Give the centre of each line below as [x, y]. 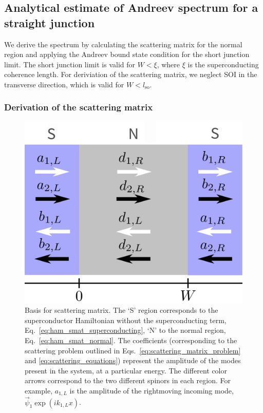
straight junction [50, 22]
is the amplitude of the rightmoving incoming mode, [152, 390]
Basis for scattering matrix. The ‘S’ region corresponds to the [121, 310]
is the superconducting [223, 64]
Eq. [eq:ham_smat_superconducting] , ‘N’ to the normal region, [125, 330]
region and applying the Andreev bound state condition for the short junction [127, 54]
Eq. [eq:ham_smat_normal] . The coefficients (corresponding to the [131, 340]
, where [168, 64]
